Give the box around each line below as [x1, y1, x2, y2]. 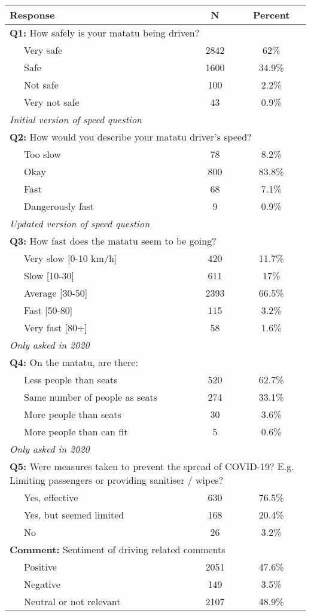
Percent [252, 8, 290, 22]
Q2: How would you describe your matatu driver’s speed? [10, 130, 252, 144]
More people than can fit [24, 425, 128, 438]
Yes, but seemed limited [24, 508, 124, 522]
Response [10, 8, 55, 22]
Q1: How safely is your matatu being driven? [10, 26, 200, 39]
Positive [24, 560, 57, 574]
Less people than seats [24, 373, 118, 386]
